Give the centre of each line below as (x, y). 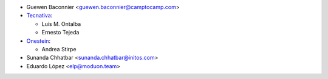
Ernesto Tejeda (60, 33)
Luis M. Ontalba (61, 24)
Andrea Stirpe (59, 49)
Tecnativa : (39, 16)
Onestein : (39, 41)
